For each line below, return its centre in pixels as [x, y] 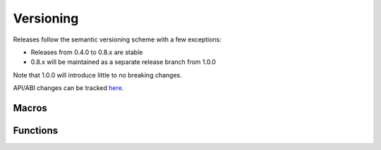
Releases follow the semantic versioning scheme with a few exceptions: [117, 39]
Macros [30, 108]
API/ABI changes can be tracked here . [68, 88]
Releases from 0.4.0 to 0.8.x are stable [87, 52]
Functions [36, 130]
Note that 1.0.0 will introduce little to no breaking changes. [98, 75]
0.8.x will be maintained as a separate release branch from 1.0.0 [123, 62]
